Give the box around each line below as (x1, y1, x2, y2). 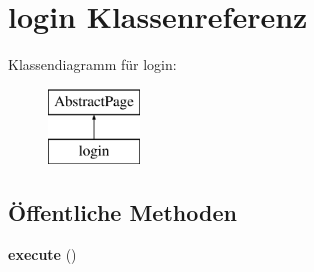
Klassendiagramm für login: (8, 54, 177, 75)
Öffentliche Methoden (8, 197, 237, 228)
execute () (8, 244, 77, 265)
